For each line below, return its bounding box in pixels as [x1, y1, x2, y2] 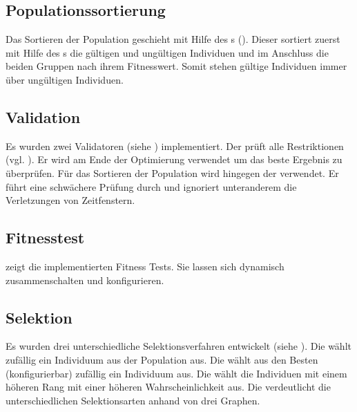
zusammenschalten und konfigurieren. [6, 272, 164, 287]
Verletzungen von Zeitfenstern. [6, 193, 135, 207]
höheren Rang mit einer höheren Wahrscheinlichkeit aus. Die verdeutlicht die [6, 380, 331, 394]
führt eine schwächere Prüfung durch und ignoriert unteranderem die [6, 179, 297, 194]
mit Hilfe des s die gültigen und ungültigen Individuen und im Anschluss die [6, 45, 329, 59]
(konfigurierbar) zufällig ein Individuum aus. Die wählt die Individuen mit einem [6, 366, 347, 380]
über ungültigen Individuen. [6, 72, 124, 86]
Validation [6, 106, 81, 127]
